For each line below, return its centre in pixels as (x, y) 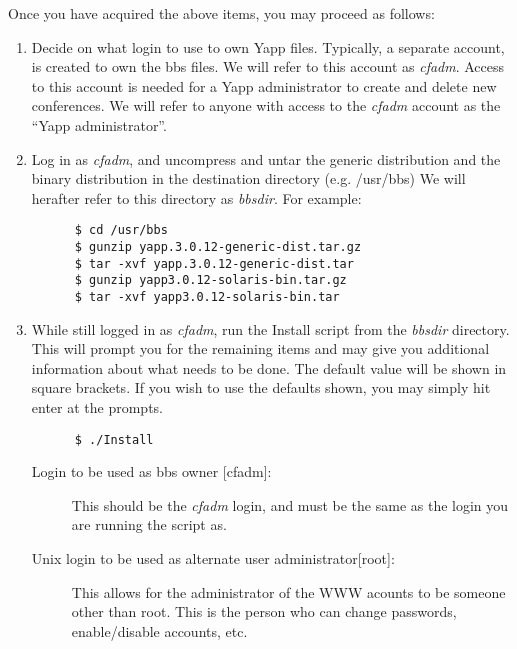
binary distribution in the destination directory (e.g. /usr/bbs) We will (248, 178)
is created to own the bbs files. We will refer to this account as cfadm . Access (268, 66)
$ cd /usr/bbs (121, 230)
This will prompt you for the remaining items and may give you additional (260, 348)
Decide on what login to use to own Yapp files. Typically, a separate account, (268, 46)
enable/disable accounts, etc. (159, 630)
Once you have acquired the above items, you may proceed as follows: (221, 13)
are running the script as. (149, 524)
